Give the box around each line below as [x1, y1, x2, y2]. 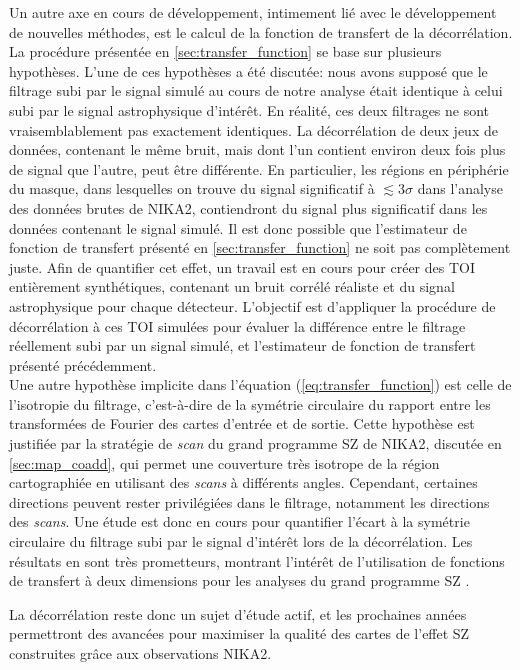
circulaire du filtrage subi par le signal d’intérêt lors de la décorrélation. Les [9, 531, 473, 552]
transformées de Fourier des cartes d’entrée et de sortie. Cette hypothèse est [9, 413, 475, 434]
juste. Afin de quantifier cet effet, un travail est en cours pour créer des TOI [9, 256, 476, 277]
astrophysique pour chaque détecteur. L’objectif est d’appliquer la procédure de [9, 295, 496, 316]
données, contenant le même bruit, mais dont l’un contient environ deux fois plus [9, 139, 506, 160]
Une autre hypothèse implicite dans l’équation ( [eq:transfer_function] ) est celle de [9, 374, 512, 395]
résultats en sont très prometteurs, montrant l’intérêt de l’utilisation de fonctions [9, 550, 505, 571]
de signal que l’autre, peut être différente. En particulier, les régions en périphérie [9, 158, 509, 179]
